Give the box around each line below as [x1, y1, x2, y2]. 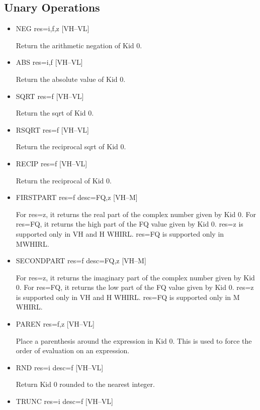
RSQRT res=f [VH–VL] [16, 124, 89, 135]
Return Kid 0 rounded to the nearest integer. [16, 379, 155, 389]
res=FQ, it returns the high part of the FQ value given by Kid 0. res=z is [16, 219, 243, 229]
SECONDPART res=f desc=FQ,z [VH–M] [16, 255, 146, 266]
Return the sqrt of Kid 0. [16, 108, 94, 118]
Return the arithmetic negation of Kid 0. [16, 40, 142, 50]
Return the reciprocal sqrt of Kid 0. [16, 141, 126, 152]
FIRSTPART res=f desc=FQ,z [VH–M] [16, 192, 138, 202]
